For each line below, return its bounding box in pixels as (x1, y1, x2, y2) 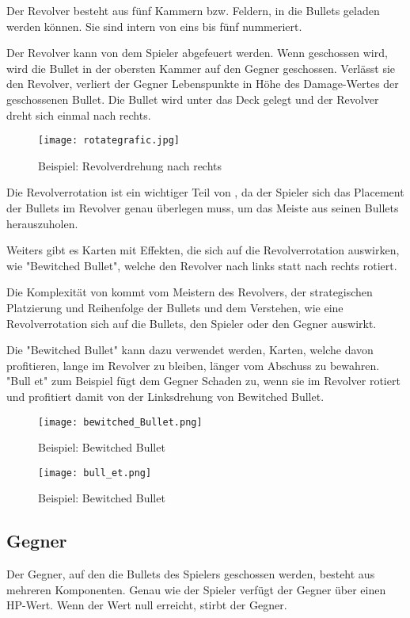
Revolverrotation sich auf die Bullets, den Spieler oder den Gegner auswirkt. (6, 315, 377, 331)
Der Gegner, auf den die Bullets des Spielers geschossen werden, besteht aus (6, 566, 375, 582)
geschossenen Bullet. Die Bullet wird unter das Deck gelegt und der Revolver (6, 90, 379, 107)
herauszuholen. (6, 215, 78, 231)
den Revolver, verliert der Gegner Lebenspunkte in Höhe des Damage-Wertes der (6, 75, 399, 92)
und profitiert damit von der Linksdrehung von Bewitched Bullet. (6, 387, 325, 404)
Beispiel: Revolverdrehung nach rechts (38, 157, 222, 174)
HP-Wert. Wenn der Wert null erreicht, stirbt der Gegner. (6, 597, 287, 613)
